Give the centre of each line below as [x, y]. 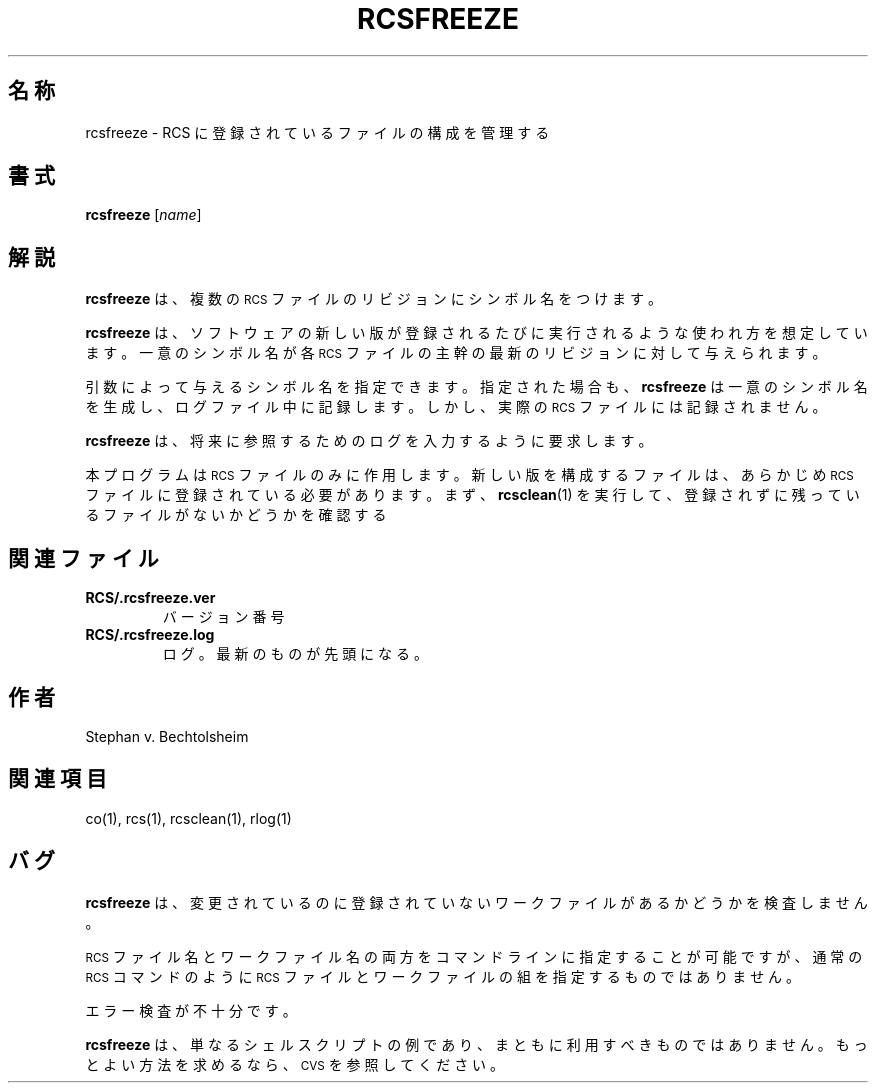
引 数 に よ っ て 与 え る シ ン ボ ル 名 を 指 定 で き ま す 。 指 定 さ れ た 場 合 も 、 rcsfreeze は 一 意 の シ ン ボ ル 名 [476, 387]
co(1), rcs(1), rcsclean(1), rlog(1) [188, 818]
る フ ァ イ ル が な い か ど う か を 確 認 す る [236, 515]
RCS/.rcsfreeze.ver [150, 598]
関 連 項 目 [57, 779]
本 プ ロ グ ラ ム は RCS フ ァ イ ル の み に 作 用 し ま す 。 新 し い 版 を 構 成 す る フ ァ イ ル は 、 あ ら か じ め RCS [469, 475]
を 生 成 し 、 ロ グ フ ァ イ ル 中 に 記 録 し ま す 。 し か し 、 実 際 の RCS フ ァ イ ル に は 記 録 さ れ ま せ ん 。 [456, 407]
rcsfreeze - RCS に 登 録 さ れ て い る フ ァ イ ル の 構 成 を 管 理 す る [317, 132]
